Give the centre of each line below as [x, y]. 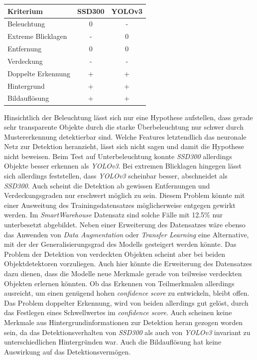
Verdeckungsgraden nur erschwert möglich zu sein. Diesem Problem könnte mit [125, 195]
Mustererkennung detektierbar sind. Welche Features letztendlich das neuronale [125, 136]
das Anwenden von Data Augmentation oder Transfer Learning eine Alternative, [127, 234]
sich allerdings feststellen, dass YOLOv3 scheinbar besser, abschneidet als [116, 176]
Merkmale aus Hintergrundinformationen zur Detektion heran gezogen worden [123, 322]
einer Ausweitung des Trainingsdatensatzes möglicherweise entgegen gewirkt [120, 205]
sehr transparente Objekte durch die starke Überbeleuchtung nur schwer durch [124, 127]
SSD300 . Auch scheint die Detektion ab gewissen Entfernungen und [107, 185]
